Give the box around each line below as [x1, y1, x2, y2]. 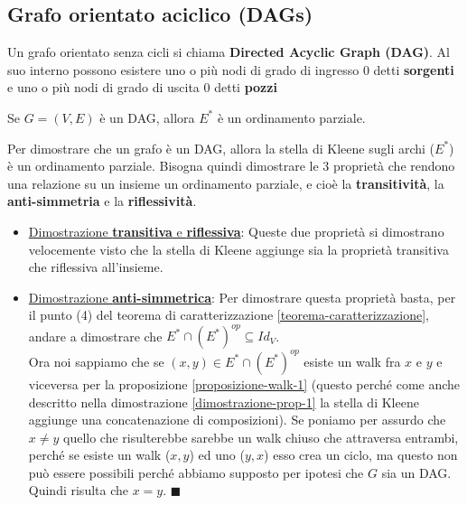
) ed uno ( [189, 445, 245, 464]
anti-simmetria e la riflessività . [7, 192, 197, 210]
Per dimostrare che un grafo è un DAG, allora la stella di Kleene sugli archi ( [7, 138, 435, 157]
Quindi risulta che [28, 481, 128, 500]
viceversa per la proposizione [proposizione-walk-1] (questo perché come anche [28, 374, 461, 393]
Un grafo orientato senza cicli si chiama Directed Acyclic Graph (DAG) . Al [7, 42, 450, 61]
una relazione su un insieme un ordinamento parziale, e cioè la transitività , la [7, 173, 444, 192]
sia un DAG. [381, 463, 452, 482]
